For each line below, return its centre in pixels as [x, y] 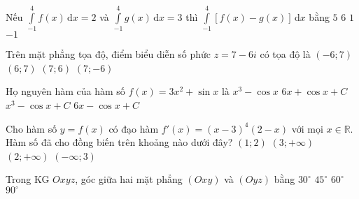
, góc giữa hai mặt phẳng [129, 179]
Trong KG [28, 179]
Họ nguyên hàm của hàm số [65, 91]
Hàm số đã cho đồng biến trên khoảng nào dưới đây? [119, 142]
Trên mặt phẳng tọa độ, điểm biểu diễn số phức [108, 54]
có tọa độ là [285, 54]
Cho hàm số [31, 128]
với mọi [307, 128]
